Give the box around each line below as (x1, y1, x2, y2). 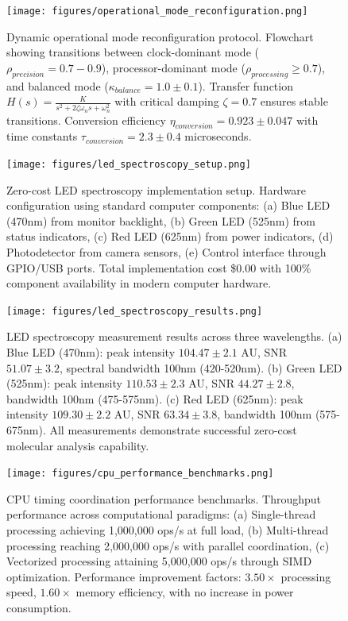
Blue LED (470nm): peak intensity (6, 343, 176, 360)
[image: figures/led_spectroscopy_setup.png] (6, 158, 251, 170)
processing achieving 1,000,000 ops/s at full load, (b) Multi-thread (6, 521, 329, 538)
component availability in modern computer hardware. (6, 275, 272, 291)
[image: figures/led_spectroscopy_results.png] (6, 305, 263, 317)
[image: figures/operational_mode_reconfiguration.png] (6, 6, 308, 17)
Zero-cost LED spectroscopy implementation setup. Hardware (6, 181, 307, 198)
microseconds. (184, 128, 252, 145)
